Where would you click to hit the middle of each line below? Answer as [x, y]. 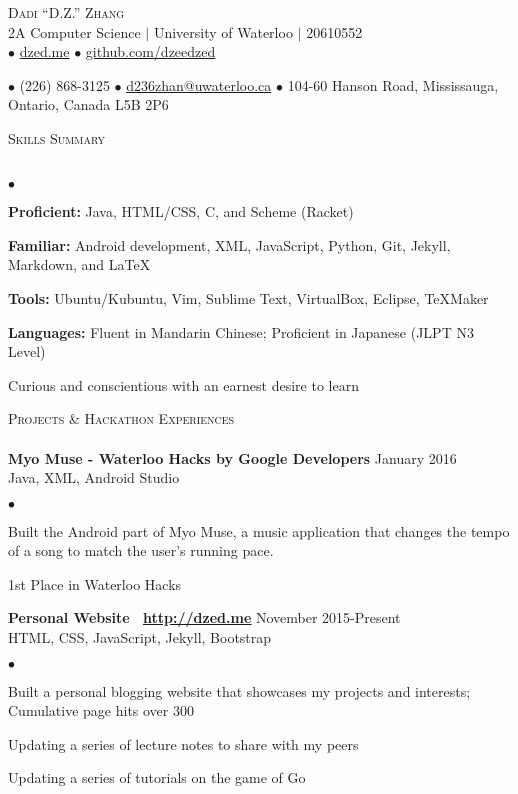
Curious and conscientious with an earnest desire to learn [183, 384]
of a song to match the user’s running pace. [141, 550]
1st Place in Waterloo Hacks [95, 583]
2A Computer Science [74, 31]
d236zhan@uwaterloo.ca [199, 84]
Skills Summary [57, 137]
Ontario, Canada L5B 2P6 [88, 104]
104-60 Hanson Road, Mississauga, [393, 84]
